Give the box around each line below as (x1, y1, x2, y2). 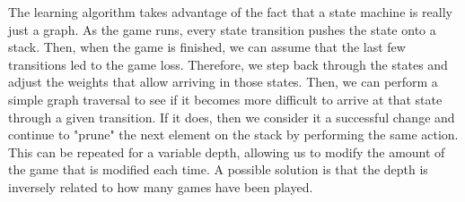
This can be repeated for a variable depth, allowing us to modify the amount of (8, 142, 445, 161)
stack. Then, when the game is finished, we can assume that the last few (8, 38, 406, 56)
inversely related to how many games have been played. (8, 177, 313, 196)
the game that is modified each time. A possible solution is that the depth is (8, 160, 428, 179)
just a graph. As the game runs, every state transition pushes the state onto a (8, 20, 436, 38)
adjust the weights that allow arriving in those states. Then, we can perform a (8, 72, 438, 91)
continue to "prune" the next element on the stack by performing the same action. (8, 125, 459, 144)
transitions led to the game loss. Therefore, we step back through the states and (8, 55, 448, 73)
